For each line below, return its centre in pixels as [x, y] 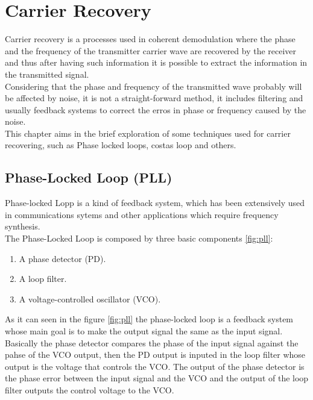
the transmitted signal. [47, 74]
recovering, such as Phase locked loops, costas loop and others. [121, 145]
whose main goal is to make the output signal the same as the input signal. [144, 331]
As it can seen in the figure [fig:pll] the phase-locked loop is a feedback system [149, 319]
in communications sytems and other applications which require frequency [142, 214]
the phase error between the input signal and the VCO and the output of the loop [157, 378]
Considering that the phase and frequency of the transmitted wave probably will [153, 86]
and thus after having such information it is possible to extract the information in [156, 62]
